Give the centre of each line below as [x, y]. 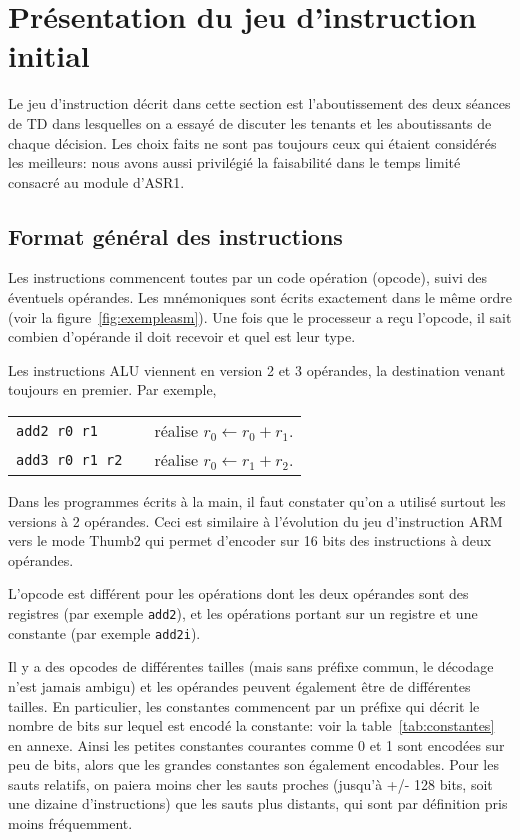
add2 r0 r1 [57, 430]
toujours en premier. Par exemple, [112, 389]
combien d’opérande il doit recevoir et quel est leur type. [182, 336]
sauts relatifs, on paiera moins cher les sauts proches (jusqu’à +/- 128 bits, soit [250, 783]
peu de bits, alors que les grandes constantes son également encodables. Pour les [253, 764]
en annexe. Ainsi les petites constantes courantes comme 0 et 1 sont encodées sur [256, 744]
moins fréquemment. [70, 823]
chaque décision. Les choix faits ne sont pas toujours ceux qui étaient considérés [252, 142]
